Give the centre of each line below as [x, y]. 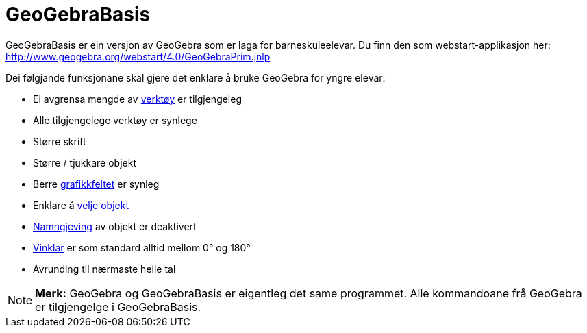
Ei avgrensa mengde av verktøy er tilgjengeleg [138, 99]
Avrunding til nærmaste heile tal [104, 269]
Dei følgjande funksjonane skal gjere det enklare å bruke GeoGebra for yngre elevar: [196, 77]
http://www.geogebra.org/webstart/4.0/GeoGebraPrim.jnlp [138, 56]
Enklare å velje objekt [81, 205]
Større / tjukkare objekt [85, 162]
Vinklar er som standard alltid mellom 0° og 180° [142, 247]
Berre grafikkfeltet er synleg [96, 184]
